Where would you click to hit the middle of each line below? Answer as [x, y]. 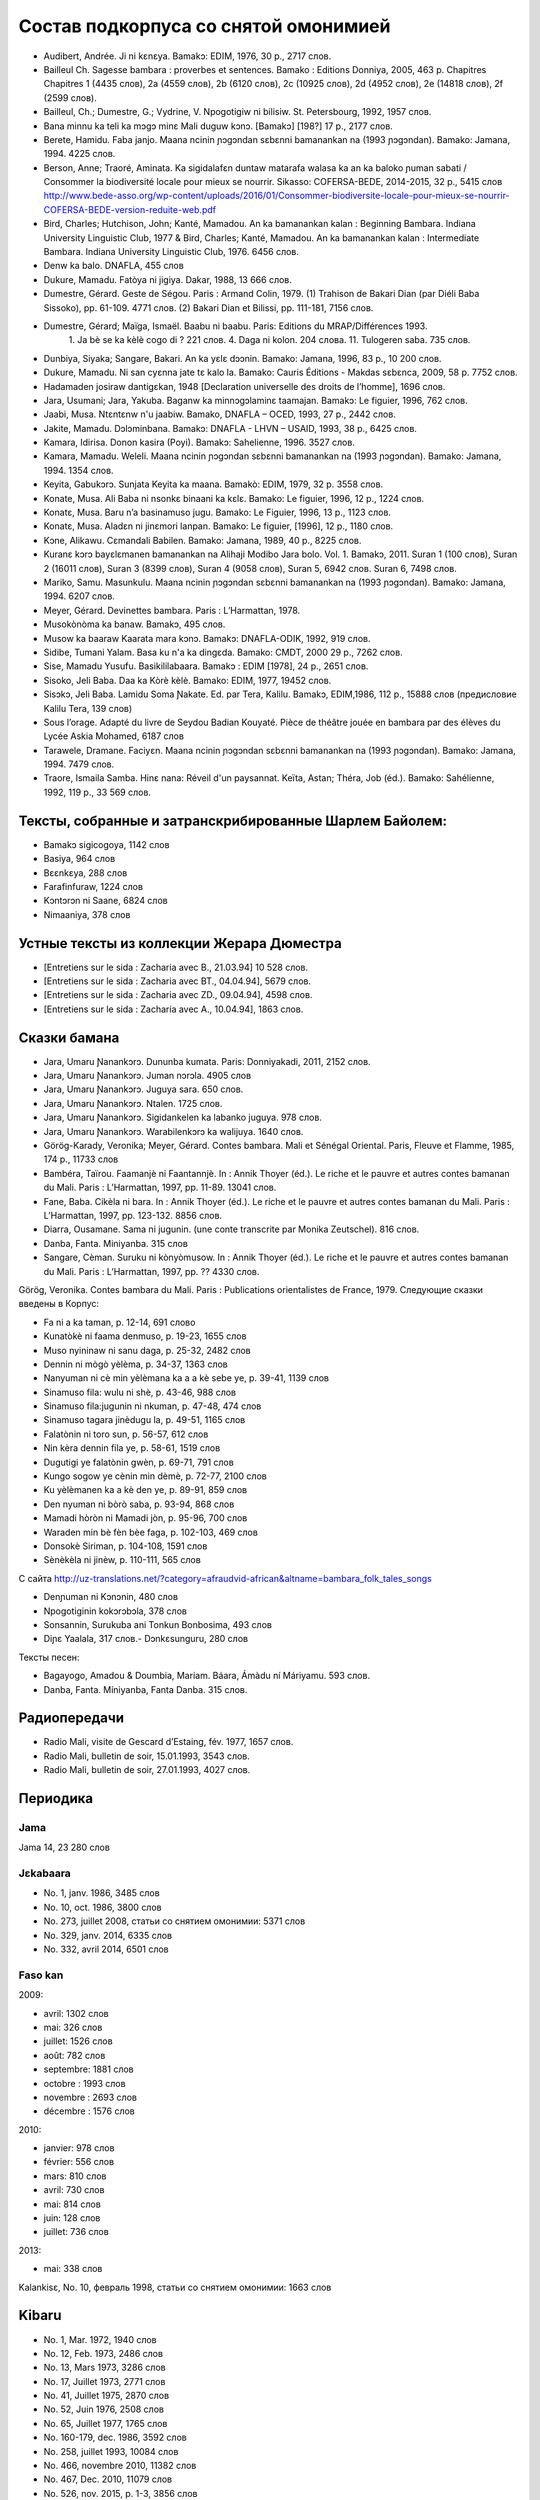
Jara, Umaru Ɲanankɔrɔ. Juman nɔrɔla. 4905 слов [147, 1076]
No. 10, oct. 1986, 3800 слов [102, 1907]
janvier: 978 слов [79, 2148]
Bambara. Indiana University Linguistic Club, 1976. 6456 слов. [171, 252]
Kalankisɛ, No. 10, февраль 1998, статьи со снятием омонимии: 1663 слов [175, 2287]
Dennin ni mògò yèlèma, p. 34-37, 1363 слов [136, 1364]
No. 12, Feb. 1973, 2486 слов [103, 2353]
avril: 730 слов [74, 2190]
